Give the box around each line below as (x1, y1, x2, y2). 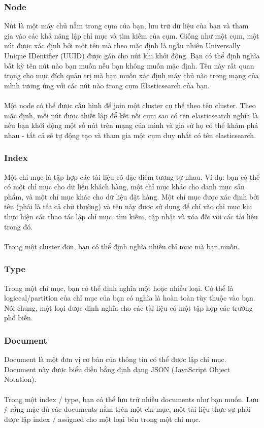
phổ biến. (4, 312, 33, 323)
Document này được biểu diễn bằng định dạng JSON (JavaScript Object (4, 364, 230, 374)
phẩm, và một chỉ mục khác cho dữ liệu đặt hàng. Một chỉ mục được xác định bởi (4, 191, 259, 202)
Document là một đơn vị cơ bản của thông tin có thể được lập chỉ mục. (4, 354, 226, 365)
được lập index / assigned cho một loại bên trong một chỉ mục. (4, 413, 201, 424)
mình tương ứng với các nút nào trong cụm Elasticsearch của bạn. (4, 80, 210, 90)
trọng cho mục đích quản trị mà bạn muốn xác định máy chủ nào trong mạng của (4, 70, 259, 81)
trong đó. (4, 221, 33, 232)
